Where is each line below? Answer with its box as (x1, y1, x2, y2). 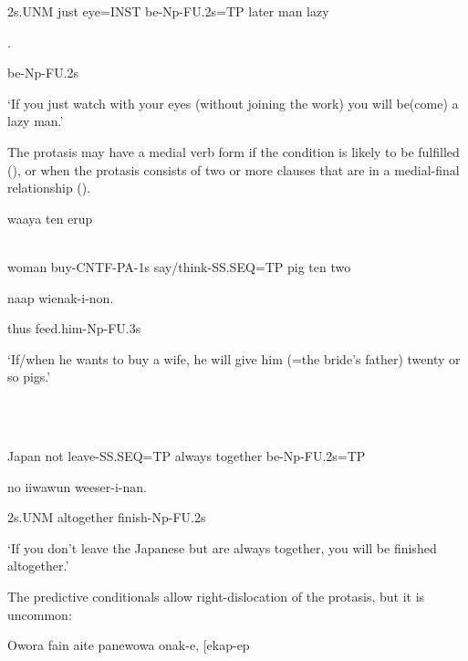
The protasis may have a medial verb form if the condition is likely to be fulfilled (7, 142, 460, 161)
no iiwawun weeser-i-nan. (7, 477, 147, 496)
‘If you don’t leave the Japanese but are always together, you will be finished (7, 538, 437, 557)
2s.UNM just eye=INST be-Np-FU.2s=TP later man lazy (7, 2, 329, 20)
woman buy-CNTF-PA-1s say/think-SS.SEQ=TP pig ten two (7, 257, 351, 276)
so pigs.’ (7, 367, 51, 386)
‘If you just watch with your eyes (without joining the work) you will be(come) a (7, 93, 459, 112)
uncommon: (7, 604, 72, 624)
